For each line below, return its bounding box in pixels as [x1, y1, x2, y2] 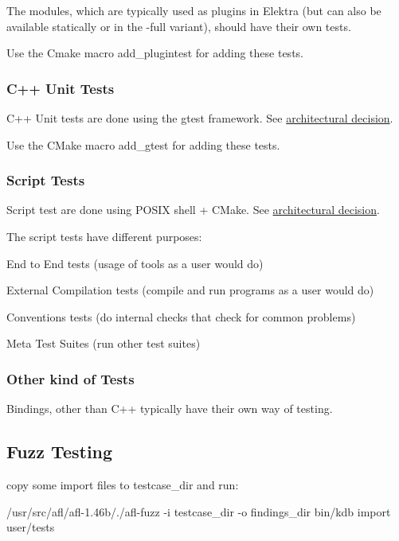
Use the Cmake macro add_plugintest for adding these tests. [6, 45, 303, 61]
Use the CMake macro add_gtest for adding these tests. [6, 136, 280, 153]
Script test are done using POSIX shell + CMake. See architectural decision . [6, 201, 380, 218]
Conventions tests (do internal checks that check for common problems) [6, 308, 356, 325]
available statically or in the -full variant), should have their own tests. [6, 18, 351, 34]
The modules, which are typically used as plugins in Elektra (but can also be [6, 2, 381, 18]
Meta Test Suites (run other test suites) [6, 335, 201, 352]
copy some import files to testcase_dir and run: [6, 476, 239, 492]
